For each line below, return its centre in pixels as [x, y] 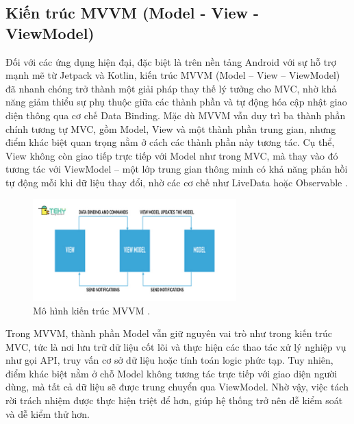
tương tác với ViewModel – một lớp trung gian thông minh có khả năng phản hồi [177, 169]
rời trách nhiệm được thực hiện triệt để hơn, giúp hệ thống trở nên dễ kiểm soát [174, 400]
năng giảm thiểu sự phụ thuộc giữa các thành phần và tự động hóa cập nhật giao [176, 102]
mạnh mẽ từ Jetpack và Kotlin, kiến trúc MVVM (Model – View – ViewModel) [173, 75]
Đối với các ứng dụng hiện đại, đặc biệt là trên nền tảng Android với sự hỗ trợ [171, 61]
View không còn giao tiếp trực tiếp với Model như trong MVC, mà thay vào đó [172, 155]
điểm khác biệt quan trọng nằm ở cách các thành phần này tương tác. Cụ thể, [170, 142]
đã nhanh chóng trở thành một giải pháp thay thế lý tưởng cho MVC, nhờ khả [171, 88]
